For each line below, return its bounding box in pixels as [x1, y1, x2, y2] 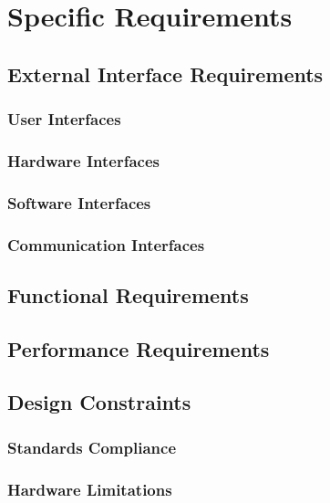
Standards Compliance [7, 435, 177, 458]
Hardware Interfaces [7, 149, 160, 172]
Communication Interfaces [7, 233, 205, 256]
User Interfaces [7, 108, 121, 131]
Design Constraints [7, 388, 191, 416]
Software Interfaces [7, 191, 151, 214]
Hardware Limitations [7, 477, 172, 500]
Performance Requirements [7, 334, 270, 362]
